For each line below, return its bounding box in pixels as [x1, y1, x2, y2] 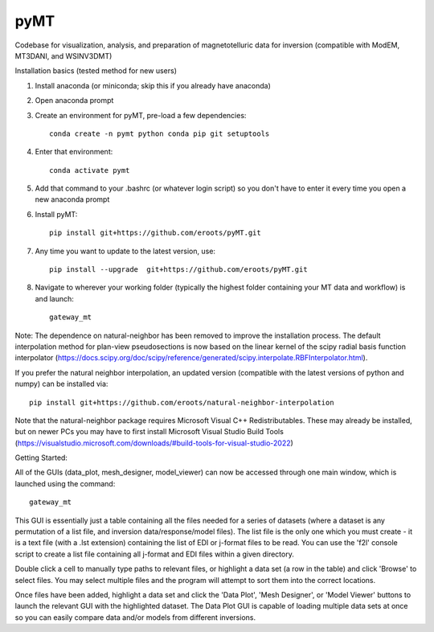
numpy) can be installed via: [14, 379, 108, 389]
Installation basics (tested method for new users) [14, 66, 177, 76]
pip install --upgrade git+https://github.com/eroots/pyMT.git [49, 265, 309, 274]
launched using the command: [14, 478, 116, 488]
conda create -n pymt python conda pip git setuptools [49, 129, 270, 138]
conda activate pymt [49, 166, 130, 174]
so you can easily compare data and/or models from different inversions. [14, 612, 256, 622]
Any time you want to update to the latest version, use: [35, 246, 216, 256]
